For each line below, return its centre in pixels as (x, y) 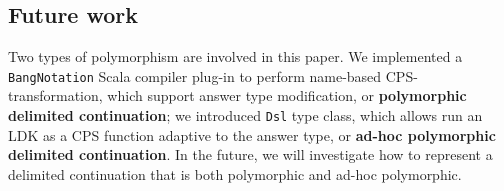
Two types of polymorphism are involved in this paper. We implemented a (235, 56)
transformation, (55, 95)
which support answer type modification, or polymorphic (287, 95)
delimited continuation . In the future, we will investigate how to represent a (250, 154)
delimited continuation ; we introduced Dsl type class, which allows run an (245, 115)
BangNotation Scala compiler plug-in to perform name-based (195, 75)
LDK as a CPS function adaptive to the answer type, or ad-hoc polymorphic (252, 134)
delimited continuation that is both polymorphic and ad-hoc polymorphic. (235, 173)
